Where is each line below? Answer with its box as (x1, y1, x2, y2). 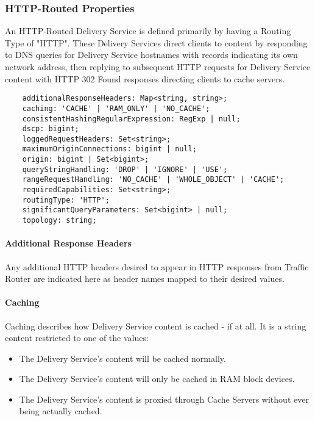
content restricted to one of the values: (5, 331, 149, 344)
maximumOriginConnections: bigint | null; (22, 145, 197, 154)
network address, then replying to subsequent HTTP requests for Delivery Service (5, 60, 311, 73)
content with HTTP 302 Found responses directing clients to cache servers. (5, 72, 285, 85)
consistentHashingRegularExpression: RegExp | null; (22, 114, 241, 123)
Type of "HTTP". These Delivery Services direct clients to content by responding (5, 36, 308, 49)
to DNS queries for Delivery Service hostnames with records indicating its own (5, 48, 298, 61)
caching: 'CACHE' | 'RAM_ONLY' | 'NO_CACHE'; (22, 104, 210, 113)
